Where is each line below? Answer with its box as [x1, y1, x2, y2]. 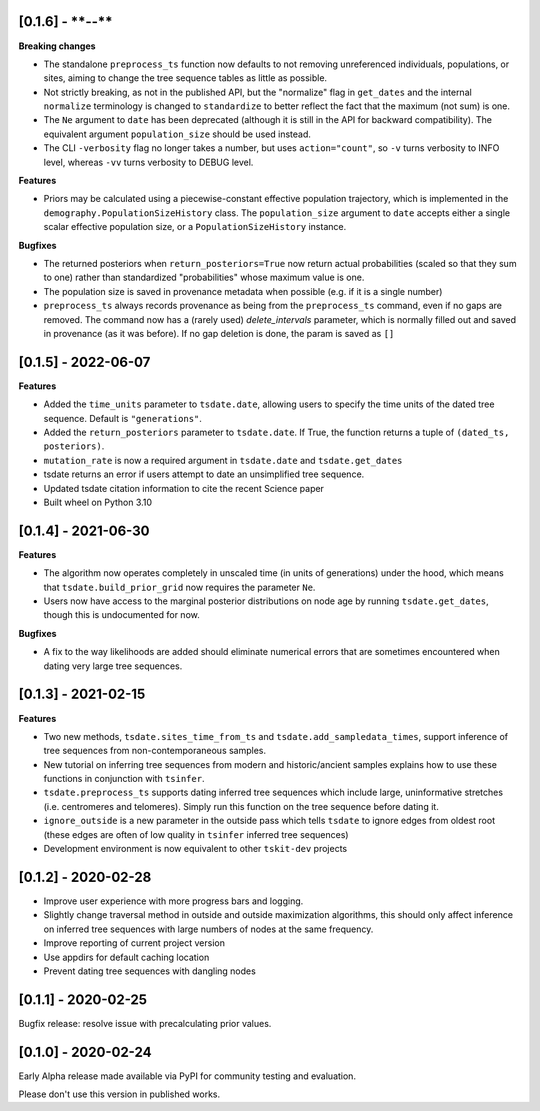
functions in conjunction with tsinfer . [43, 773, 205, 785]
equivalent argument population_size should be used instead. [43, 128, 312, 140]
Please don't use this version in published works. [18, 1088, 221, 1100]
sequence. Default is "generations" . [43, 412, 202, 424]
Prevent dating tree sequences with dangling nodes [43, 965, 257, 977]
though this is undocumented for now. [43, 609, 200, 621]
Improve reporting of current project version [43, 937, 225, 949]
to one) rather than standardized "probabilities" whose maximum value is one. [43, 271, 365, 284]
